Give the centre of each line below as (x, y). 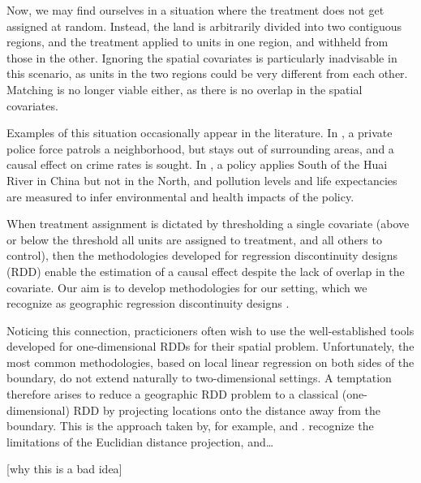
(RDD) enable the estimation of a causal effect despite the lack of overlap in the (206, 271)
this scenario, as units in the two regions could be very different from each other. (207, 73)
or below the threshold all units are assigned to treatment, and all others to (194, 239)
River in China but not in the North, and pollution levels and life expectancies (202, 180)
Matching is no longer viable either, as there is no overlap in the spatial (185, 89)
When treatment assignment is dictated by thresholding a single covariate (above (208, 224)
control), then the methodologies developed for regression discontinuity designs (202, 255)
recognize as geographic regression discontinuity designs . (148, 303)
